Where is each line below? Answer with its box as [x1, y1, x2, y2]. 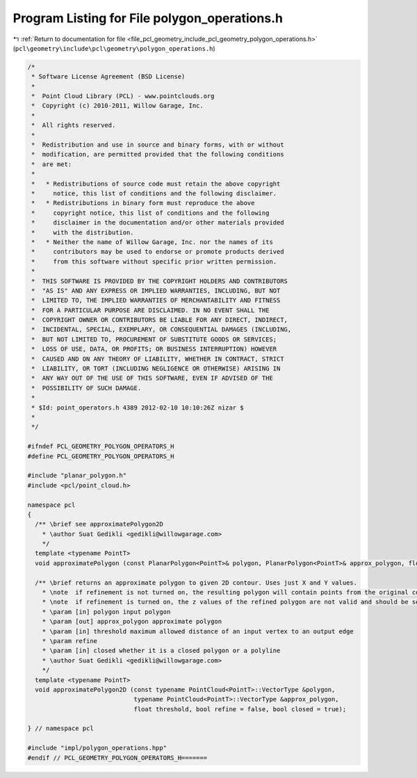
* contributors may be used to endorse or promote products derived [31, 248, 284, 256]
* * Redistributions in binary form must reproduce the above [31, 199, 255, 207]
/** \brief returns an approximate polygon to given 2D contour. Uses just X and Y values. [35, 578, 358, 587]
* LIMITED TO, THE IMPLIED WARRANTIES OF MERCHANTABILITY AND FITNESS [31, 296, 281, 305]
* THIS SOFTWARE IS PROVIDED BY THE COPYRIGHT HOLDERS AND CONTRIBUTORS [31, 277, 288, 285]
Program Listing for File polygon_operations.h [13, 10, 283, 26]
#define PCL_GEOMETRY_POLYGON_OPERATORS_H [27, 452, 174, 460]
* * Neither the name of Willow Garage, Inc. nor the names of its [31, 238, 274, 246]
